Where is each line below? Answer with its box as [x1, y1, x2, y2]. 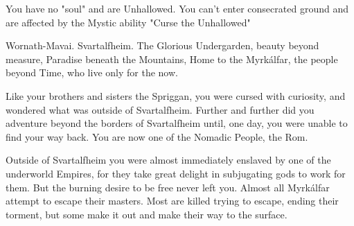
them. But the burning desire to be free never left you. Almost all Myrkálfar [6, 180, 330, 194]
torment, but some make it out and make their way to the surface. [6, 207, 287, 221]
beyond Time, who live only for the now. [6, 65, 178, 80]
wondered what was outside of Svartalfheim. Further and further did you [6, 102, 315, 116]
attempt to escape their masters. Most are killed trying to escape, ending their [6, 193, 339, 208]
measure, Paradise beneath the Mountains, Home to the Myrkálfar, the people [6, 51, 338, 66]
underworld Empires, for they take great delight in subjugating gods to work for [6, 166, 346, 180]
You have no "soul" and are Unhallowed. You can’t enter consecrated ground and [6, 1, 348, 15]
